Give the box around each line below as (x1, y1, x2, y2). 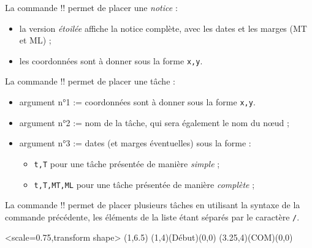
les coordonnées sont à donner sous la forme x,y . (19, 54, 203, 67)
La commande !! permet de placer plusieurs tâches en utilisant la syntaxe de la (5, 198, 300, 211)
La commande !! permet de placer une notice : (5, 1, 178, 13)
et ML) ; (19, 34, 51, 47)
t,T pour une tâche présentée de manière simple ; (34, 157, 220, 170)
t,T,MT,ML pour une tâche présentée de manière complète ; (34, 178, 255, 190)
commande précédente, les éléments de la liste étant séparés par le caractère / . (5, 210, 300, 223)
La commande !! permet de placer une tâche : (5, 75, 175, 88)
